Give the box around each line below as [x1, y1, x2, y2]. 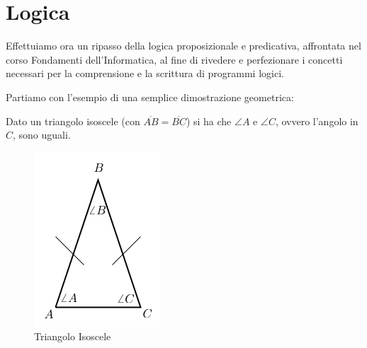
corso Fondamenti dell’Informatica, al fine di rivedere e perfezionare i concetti [6, 52, 343, 66]
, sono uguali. [13, 127, 71, 142]
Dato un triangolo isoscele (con [6, 113, 140, 128]
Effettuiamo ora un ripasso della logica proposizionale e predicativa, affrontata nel [6, 38, 361, 53]
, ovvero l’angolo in [275, 113, 358, 128]
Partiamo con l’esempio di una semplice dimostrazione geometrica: [6, 89, 294, 104]
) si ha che [186, 113, 232, 128]
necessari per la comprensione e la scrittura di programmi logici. [6, 66, 284, 81]
